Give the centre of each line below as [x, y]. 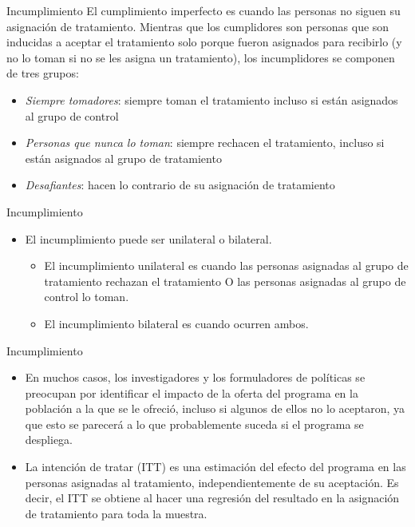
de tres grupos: [43, 73]
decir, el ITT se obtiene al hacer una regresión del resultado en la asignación [212, 498]
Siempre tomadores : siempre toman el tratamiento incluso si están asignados [211, 99]
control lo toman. [87, 297]
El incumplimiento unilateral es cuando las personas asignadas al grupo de [226, 265]
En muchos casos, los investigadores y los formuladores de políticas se [195, 377]
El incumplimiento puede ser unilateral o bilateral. [148, 238]
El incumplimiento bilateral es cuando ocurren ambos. [176, 323]
